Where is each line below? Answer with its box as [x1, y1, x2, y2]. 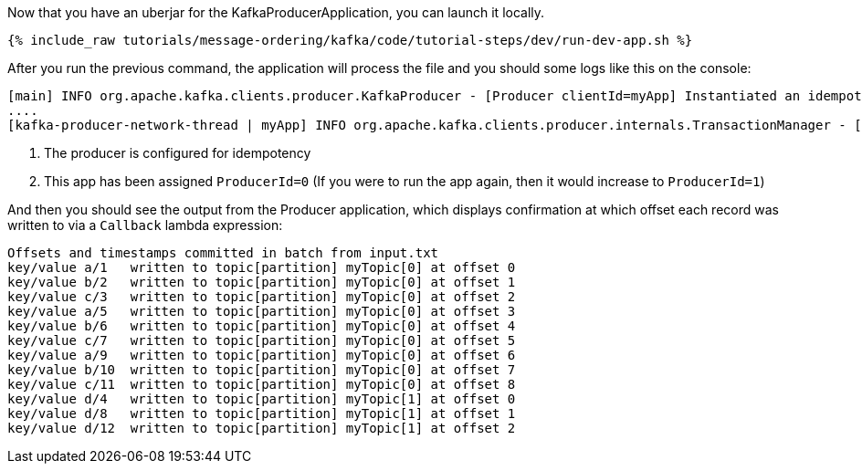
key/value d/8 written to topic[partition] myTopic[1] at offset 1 [7, 406, 516, 421]
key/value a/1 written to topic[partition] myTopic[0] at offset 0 [7, 260, 516, 275]
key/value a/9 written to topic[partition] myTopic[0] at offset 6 [7, 348, 516, 362]
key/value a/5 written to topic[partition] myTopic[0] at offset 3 [7, 304, 516, 319]
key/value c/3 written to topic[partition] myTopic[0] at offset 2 [7, 289, 516, 304]
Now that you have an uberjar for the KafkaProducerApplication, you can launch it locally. [7, 5, 545, 20]
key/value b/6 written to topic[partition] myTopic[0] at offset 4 [7, 319, 516, 333]
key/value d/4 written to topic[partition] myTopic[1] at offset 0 [7, 392, 516, 406]
